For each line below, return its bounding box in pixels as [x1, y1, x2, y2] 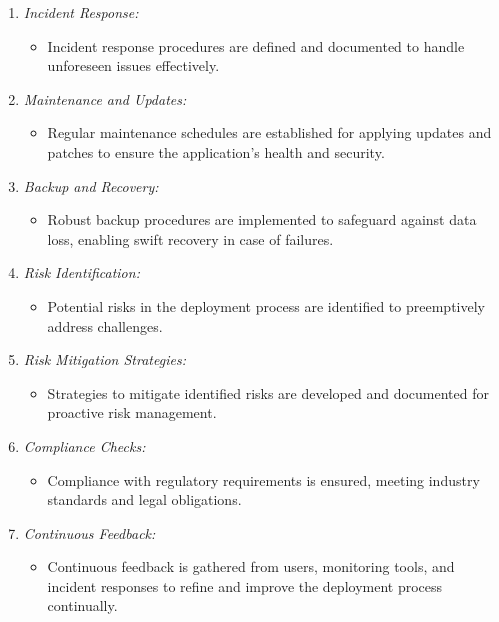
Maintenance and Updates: [23, 88, 187, 109]
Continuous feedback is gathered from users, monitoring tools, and [47, 556, 455, 577]
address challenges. [47, 315, 163, 336]
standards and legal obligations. [47, 489, 242, 510]
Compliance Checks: [23, 435, 146, 456]
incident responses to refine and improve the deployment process [47, 575, 443, 596]
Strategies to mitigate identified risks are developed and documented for [47, 382, 489, 403]
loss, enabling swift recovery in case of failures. [47, 228, 334, 249]
